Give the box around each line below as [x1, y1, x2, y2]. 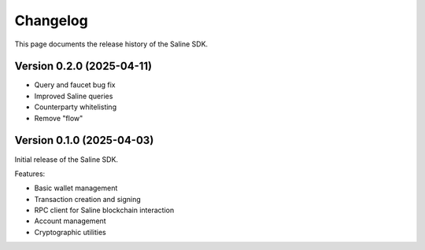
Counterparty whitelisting [34, 102, 117, 112]
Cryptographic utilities [34, 227, 106, 237]
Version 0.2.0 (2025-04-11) [14, 60, 153, 73]
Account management [34, 216, 106, 226]
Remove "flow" [34, 113, 83, 123]
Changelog [14, 12, 88, 29]
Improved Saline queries [34, 91, 113, 101]
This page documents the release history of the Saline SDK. [14, 39, 209, 49]
